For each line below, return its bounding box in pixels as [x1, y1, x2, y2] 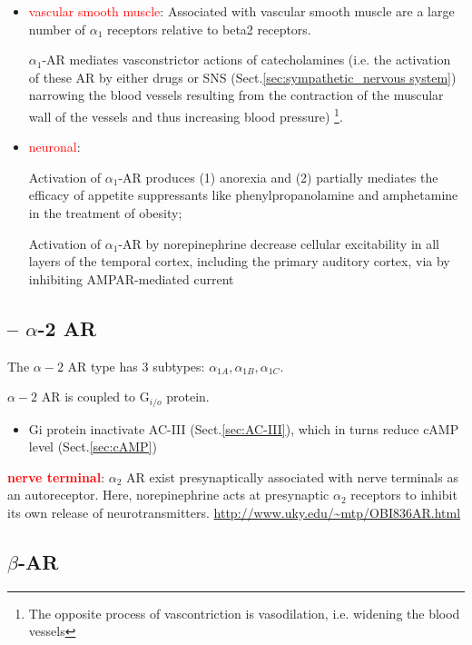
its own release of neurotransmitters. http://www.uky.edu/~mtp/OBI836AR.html [7, 503, 461, 521]
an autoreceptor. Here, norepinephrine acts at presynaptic [7, 485, 329, 504]
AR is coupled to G [41, 387, 150, 406]
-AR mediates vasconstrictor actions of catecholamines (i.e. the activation [42, 50, 451, 69]
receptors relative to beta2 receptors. [107, 19, 311, 38]
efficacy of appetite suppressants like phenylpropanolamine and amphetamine [28, 185, 458, 204]
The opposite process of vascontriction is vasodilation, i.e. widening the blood [28, 603, 460, 622]
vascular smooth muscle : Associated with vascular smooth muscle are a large [28, 2, 455, 20]
